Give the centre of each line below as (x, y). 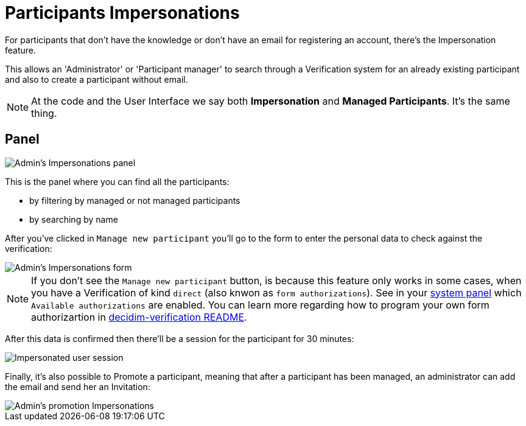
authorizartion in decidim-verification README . (139, 317)
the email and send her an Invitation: (78, 386)
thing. (44, 113)
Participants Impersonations (122, 13)
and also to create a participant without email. (96, 79)
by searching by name (74, 219)
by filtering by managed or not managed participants (135, 200)
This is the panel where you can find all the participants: (117, 181)
